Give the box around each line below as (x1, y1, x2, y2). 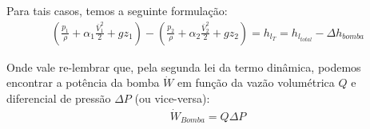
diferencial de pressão (6, 89, 111, 106)
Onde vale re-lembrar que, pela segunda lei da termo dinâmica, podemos (6, 58, 361, 75)
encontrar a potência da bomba (6, 74, 160, 91)
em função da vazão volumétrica (177, 74, 335, 91)
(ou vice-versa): (134, 89, 210, 106)
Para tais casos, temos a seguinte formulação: (6, 2, 228, 18)
